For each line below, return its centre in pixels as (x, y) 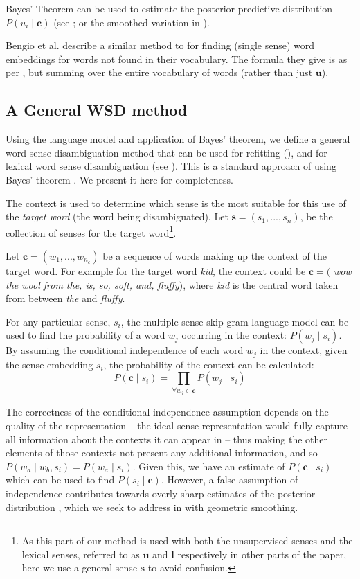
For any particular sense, (58, 321)
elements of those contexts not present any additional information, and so (162, 453)
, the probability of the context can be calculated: (209, 364)
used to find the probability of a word (85, 335)
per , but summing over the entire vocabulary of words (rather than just (159, 72)
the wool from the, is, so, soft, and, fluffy (92, 284)
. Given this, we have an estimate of (209, 466)
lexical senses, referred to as (81, 554)
